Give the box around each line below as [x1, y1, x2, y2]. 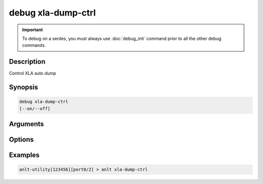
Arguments [9, 120, 44, 129]
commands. [22, 42, 46, 48]
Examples [9, 151, 40, 159]
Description [9, 57, 46, 66]
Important [22, 27, 43, 33]
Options [9, 135, 34, 144]
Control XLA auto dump [9, 71, 56, 76]
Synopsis [9, 83, 38, 92]
